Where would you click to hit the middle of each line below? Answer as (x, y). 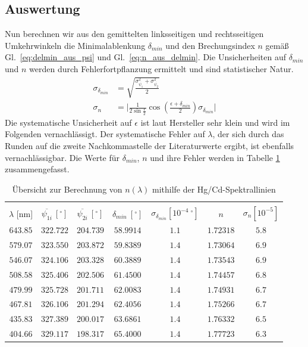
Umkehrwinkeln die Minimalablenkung (75, 45)
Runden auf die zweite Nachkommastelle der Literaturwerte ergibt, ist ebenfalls (150, 146)
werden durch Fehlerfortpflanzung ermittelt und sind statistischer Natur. (161, 68)
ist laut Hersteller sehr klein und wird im (215, 122)
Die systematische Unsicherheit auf (68, 122)
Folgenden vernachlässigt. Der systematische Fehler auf (105, 134)
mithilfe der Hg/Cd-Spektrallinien (214, 189)
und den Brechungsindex (210, 45)
